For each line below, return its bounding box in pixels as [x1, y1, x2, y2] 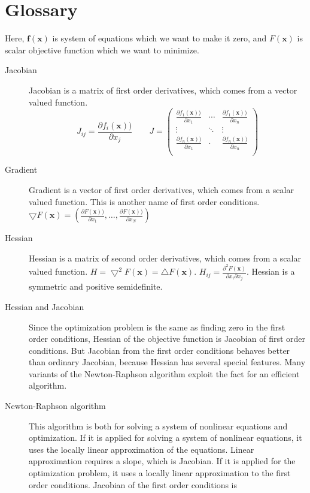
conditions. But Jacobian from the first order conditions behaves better [29, 344, 290, 356]
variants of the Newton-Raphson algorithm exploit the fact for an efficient [29, 367, 300, 380]
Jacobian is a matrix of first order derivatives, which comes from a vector [29, 83, 297, 96]
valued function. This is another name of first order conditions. [29, 195, 260, 208]
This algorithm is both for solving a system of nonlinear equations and [29, 419, 288, 432]
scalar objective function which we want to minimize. [5, 43, 199, 56]
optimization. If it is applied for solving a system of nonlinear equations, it [29, 431, 302, 444]
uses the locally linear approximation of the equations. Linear [29, 443, 254, 455]
